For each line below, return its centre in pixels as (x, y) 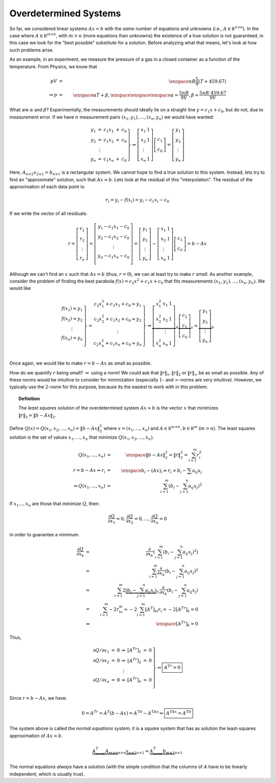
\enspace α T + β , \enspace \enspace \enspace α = (126, 95)
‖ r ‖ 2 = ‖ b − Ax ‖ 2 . (37, 416)
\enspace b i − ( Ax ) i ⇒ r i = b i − (154, 471)
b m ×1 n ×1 (173, 752)
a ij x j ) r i (152, 591)
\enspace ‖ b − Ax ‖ (145, 455)
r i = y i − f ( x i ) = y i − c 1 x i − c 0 (137, 200)
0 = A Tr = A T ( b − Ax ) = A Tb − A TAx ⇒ (123, 713)
